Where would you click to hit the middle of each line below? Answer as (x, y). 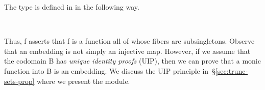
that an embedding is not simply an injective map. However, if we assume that (127, 51)
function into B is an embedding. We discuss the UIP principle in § (110, 70)
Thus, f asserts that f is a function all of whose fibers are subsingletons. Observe (129, 41)
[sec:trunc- (232, 70)
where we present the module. (83, 81)
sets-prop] (19, 81)
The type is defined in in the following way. (72, 7)
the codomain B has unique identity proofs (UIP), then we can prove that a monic (132, 61)
